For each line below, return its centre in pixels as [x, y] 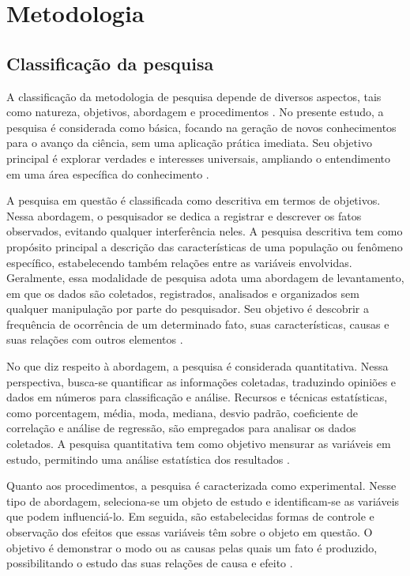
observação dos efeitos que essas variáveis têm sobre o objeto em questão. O [190, 532]
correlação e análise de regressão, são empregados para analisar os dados [181, 428]
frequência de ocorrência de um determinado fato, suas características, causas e [198, 324]
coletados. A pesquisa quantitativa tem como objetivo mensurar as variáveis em [199, 444]
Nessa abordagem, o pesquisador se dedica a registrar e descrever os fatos [184, 215]
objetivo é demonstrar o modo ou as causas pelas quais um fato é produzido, [192, 547]
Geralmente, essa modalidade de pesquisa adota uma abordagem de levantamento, [205, 278]
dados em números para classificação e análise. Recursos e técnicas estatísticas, [197, 397]
